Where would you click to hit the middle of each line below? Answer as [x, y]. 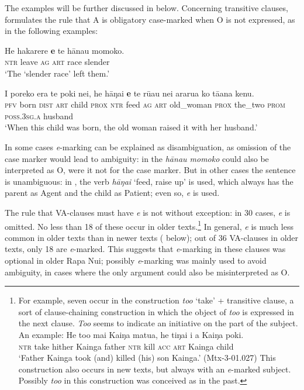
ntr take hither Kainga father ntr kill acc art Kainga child [126, 346]
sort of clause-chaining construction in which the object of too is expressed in [156, 311]
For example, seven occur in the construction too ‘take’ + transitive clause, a [156, 300]
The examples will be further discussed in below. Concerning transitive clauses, [146, 8]
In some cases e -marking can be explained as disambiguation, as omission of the [148, 146]
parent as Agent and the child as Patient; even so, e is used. [112, 193]
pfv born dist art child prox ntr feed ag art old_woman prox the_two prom [145, 104]
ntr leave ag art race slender [57, 62]
